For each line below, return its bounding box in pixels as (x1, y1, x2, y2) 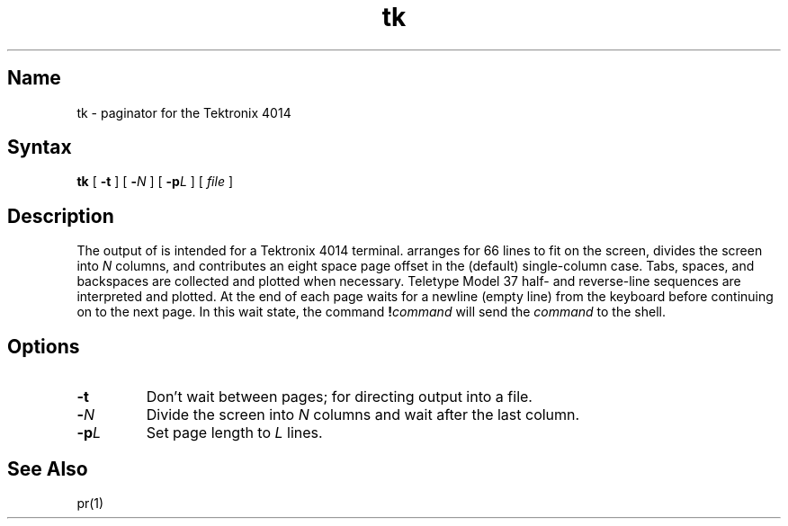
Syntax (7, 136, 72, 159)
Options (7, 334, 80, 358)
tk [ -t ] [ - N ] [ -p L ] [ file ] (76, 174, 233, 190)
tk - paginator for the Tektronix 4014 (76, 104, 291, 120)
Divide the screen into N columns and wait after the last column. (146, 406, 580, 424)
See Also (7, 457, 88, 480)
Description (7, 204, 114, 227)
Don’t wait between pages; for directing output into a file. (146, 388, 533, 406)
